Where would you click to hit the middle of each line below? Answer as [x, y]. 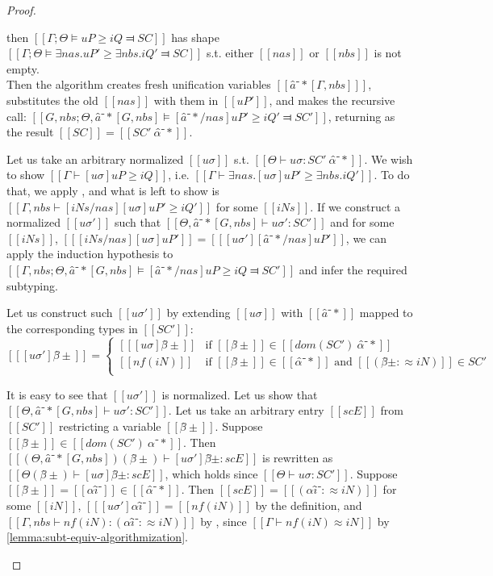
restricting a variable [110, 426]
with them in [186, 100]
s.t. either [230, 53]
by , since [224, 521]
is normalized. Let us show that [240, 394]
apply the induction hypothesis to [90, 254]
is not [388, 53]
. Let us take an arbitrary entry [246, 410]
